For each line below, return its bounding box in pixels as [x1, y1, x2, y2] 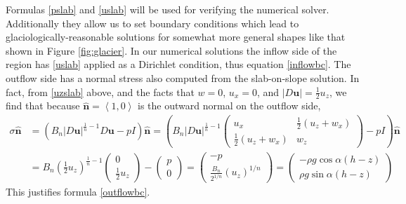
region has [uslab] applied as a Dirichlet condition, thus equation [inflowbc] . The [6, 57, 351, 72]
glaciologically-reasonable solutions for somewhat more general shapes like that [6, 29, 346, 44]
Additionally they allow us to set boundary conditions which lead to [6, 15, 299, 30]
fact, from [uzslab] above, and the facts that [6, 84, 195, 99]
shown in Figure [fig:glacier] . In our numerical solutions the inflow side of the [6, 43, 337, 57]
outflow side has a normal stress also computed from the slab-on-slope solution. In [6, 70, 360, 85]
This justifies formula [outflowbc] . [6, 184, 150, 199]
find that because [6, 98, 80, 113]
